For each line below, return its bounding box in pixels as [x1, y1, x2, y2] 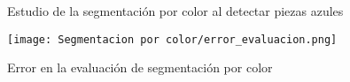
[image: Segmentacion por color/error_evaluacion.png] [7, 33, 338, 46]
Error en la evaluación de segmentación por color [7, 58, 273, 77]
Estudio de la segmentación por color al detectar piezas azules [7, 2, 344, 19]
